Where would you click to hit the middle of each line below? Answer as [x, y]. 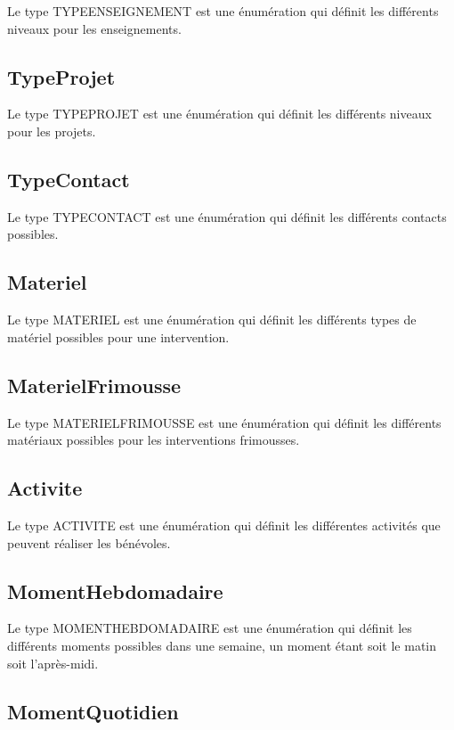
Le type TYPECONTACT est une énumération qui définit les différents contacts [227, 216]
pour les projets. [52, 131]
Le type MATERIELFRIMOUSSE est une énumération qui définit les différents [224, 422]
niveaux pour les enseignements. [94, 28]
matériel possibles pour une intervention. [118, 336]
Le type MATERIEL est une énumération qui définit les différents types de [212, 320]
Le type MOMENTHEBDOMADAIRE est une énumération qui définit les [210, 628]
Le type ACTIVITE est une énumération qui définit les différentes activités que [224, 525]
